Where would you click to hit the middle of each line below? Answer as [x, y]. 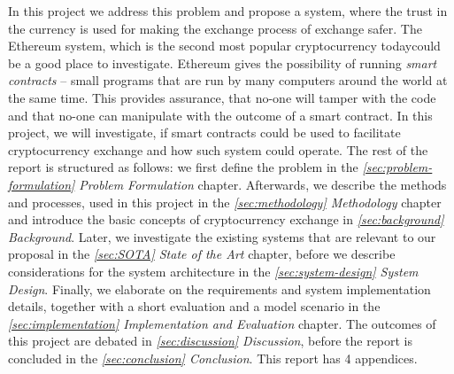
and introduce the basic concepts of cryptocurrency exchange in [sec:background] [226, 219]
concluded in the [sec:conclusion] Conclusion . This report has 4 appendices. [213, 358]
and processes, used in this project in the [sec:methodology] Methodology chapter [225, 202]
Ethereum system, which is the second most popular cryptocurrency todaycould [224, 46]
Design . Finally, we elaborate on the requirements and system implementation [219, 288]
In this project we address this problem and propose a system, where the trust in [228, 11]
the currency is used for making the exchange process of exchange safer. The [215, 28]
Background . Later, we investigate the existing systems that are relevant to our [222, 236]
